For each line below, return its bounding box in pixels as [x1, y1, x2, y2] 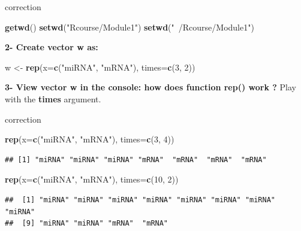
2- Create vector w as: [5, 41, 98, 53]
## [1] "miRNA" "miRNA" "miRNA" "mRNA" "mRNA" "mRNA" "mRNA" [5, 155, 267, 164]
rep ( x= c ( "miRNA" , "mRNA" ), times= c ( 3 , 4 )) [5, 133, 174, 145]
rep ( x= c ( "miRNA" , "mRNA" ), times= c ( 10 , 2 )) [5, 173, 179, 186]
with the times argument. [5, 92, 101, 105]
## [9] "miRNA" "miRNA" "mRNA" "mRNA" [5, 219, 168, 228]
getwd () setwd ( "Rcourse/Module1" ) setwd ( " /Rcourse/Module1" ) [5, 20, 254, 33]
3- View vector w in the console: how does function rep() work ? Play [5, 81, 297, 93]
